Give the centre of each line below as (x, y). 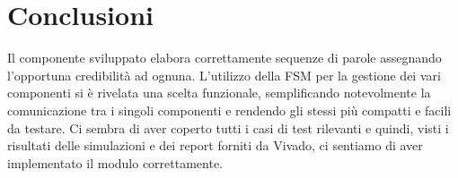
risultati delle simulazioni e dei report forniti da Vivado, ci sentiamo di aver (215, 145)
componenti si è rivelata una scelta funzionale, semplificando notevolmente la (219, 93)
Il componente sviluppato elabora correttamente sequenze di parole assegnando (225, 58)
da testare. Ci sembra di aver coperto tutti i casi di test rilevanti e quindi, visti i (228, 127)
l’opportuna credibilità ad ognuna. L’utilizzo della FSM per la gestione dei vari (224, 75)
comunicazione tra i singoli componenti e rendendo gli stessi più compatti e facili (229, 110)
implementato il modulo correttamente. (115, 162)
